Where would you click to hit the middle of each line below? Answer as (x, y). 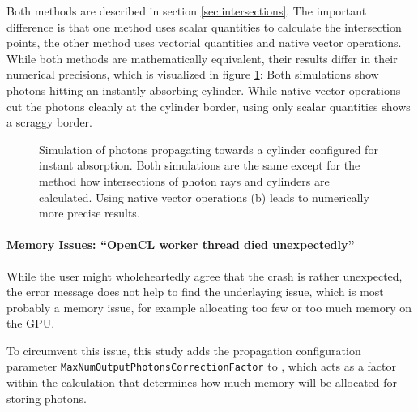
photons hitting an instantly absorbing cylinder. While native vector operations (204, 90)
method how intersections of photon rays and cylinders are (184, 180)
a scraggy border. (49, 122)
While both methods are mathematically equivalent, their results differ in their (202, 58)
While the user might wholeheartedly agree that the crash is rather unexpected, (205, 275)
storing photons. (47, 398)
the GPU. (31, 323)
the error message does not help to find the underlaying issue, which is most (195, 292)
